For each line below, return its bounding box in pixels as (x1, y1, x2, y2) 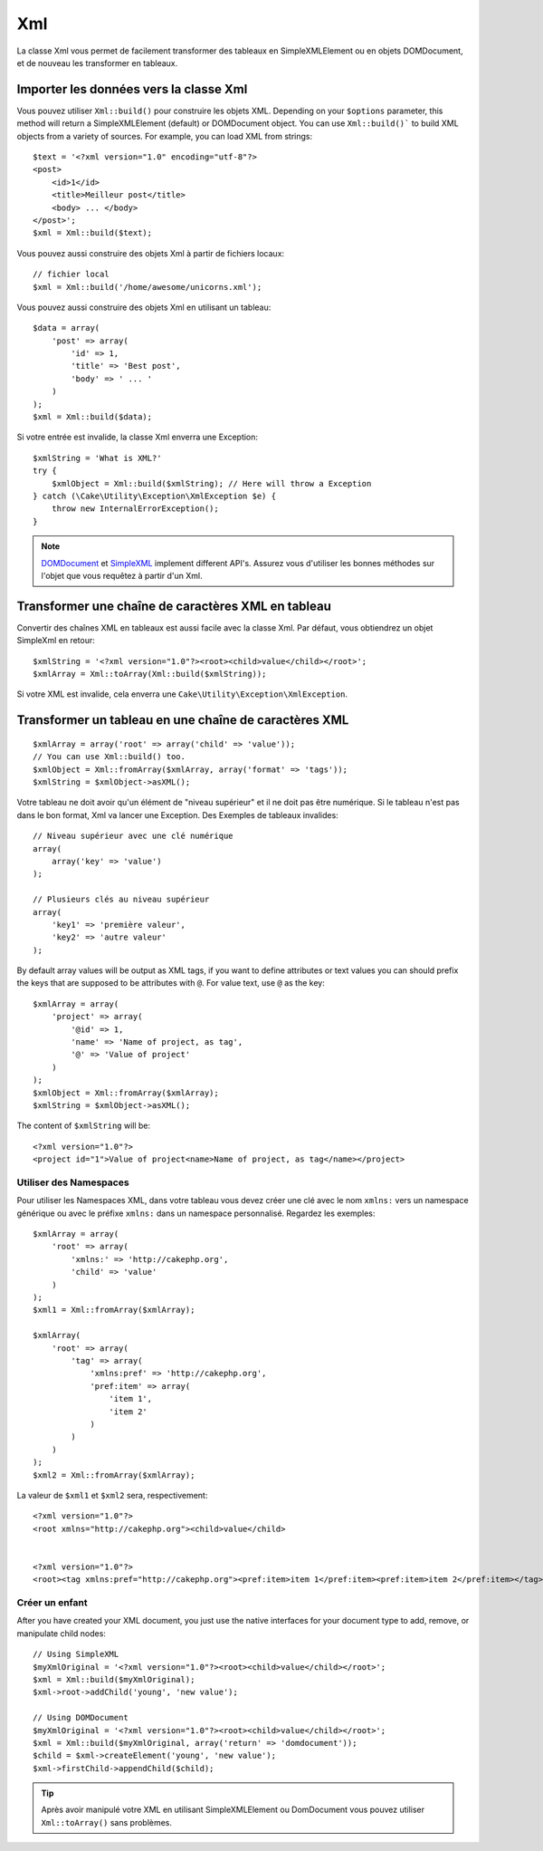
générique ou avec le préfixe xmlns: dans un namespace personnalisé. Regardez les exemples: (16, 1208, 376, 1219)
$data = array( (33, 323, 100, 333)
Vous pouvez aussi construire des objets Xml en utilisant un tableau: (16, 302, 271, 313)
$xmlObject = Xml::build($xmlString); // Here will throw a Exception (51, 478, 372, 488)
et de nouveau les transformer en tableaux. (16, 57, 178, 68)
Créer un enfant (16, 1596, 88, 1608)
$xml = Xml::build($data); (33, 412, 153, 422)
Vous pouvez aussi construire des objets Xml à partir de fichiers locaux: (16, 247, 285, 258)
